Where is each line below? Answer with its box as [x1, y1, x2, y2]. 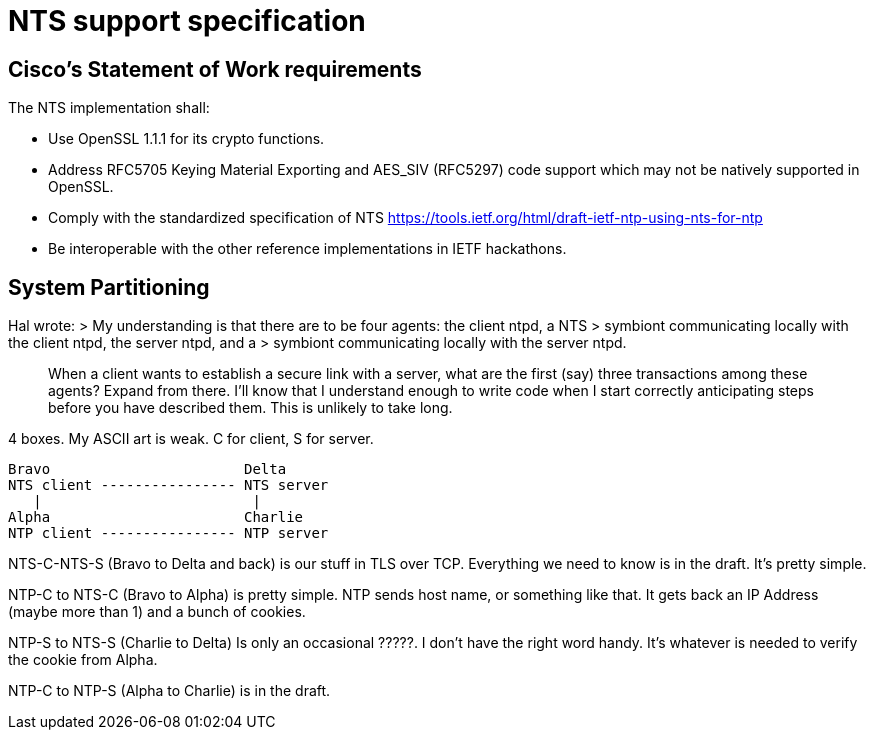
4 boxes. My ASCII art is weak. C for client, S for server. [8, 430, 374, 448]
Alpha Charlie [8, 509, 304, 526]
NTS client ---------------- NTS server [8, 477, 329, 494]
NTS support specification [8, 4, 366, 38]
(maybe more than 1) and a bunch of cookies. [8, 603, 306, 621]
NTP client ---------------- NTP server [8, 525, 329, 542]
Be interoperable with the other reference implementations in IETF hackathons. [48, 240, 567, 258]
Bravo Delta [8, 461, 287, 478]
